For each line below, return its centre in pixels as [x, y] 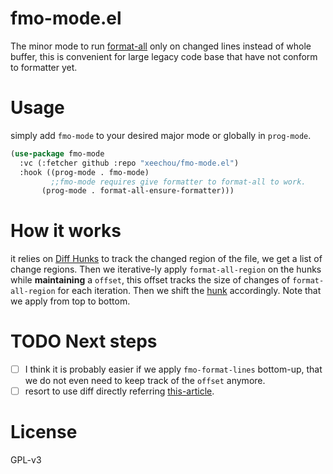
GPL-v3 [26, 460]
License [44, 432]
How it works [66, 231]
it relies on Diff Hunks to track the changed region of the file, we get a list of [166, 259]
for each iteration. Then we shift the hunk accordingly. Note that [189, 291]
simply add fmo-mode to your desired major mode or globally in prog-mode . [161, 135]
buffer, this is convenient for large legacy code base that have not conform [164, 56]
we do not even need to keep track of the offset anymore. [145, 381]
